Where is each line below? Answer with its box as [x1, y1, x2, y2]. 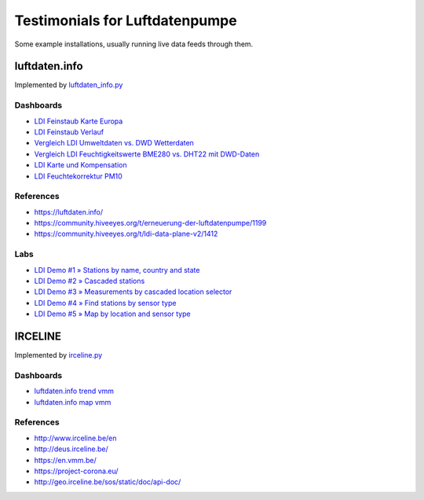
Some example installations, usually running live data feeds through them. [14, 39, 254, 49]
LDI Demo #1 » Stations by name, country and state [34, 265, 200, 274]
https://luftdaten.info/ [34, 207, 104, 216]
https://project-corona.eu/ [34, 466, 119, 476]
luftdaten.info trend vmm [34, 386, 114, 396]
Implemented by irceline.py [14, 351, 103, 360]
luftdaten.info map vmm [34, 397, 111, 406]
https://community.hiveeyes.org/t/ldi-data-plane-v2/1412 [34, 229, 218, 239]
